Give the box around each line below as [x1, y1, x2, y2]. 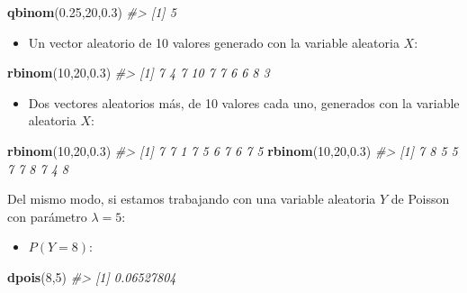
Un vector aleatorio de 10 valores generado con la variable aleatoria [28, 32, 400, 51]
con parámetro [7, 206, 87, 225]
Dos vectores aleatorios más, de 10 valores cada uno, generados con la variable [28, 93, 460, 112]
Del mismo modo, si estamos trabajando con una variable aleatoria [7, 189, 376, 208]
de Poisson [391, 189, 450, 208]
